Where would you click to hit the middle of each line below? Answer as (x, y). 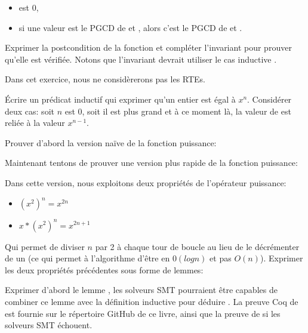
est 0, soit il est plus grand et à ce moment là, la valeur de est (178, 111)
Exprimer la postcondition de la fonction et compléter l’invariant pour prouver (148, 47)
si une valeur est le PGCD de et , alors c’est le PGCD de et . (130, 27)
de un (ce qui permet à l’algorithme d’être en (87, 258)
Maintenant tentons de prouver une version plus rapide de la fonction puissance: (151, 163)
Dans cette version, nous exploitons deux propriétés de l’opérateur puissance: (146, 182)
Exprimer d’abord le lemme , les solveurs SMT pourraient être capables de (141, 290)
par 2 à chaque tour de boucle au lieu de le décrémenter (197, 246)
